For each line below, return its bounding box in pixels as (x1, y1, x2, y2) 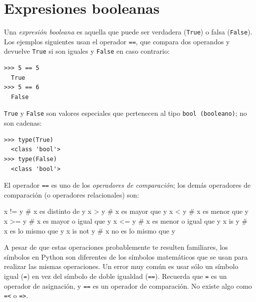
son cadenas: (4, 118, 42, 128)
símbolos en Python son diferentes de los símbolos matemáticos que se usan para (4, 251, 248, 262)
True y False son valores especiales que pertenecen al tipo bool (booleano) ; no (4, 108, 247, 118)
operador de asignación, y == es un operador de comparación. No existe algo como (4, 280, 252, 291)
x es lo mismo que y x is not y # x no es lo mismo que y (4, 225, 176, 235)
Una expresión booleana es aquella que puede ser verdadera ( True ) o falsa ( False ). (4, 27, 253, 37)
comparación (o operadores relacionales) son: (4, 189, 139, 200)
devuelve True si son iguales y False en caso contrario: (4, 46, 170, 56)
